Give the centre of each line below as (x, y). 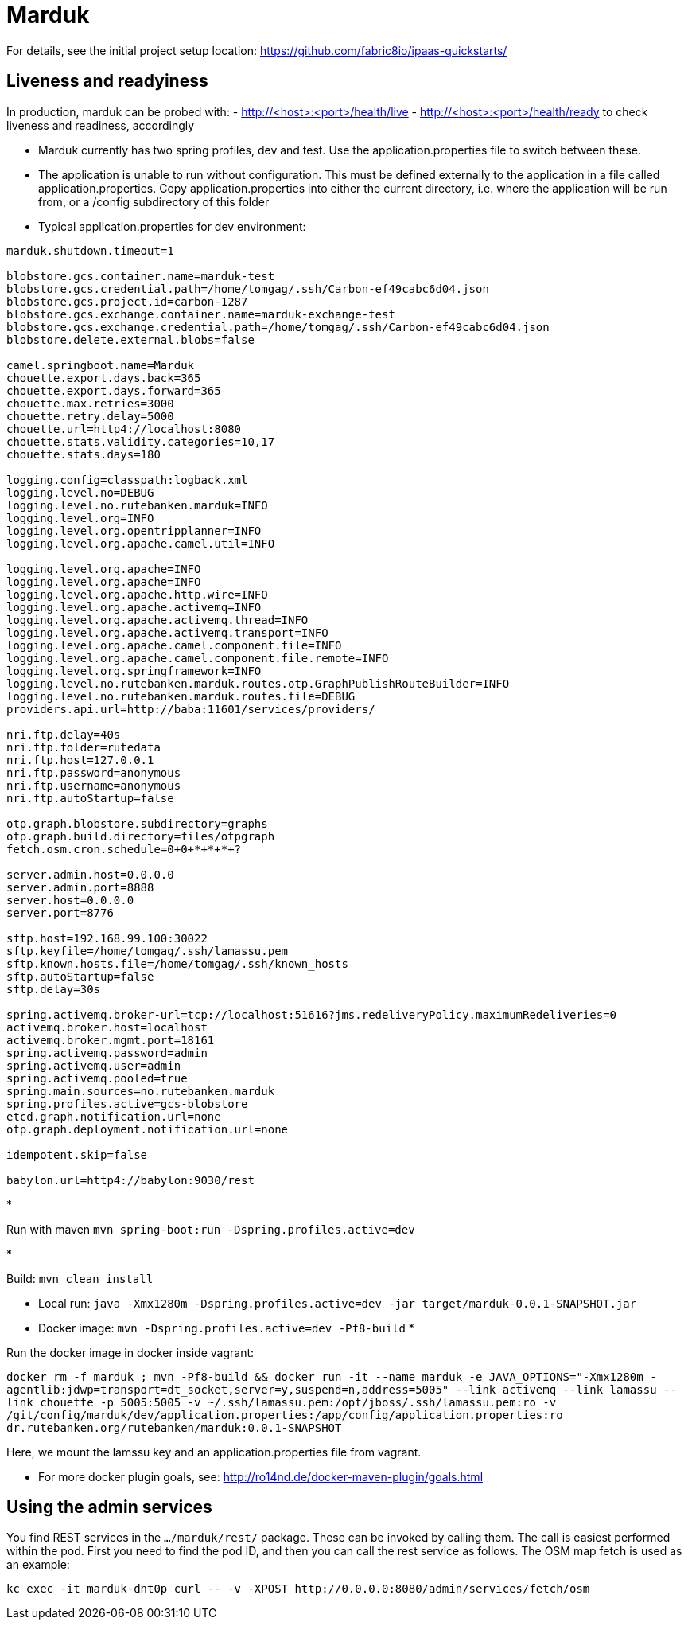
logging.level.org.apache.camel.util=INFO (141, 543)
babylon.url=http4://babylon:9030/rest (130, 1180)
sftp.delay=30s (54, 989)
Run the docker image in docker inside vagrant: (130, 1352)
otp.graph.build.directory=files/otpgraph (141, 836)
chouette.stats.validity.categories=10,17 (141, 441)
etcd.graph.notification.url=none (114, 1116)
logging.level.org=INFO (80, 518)
